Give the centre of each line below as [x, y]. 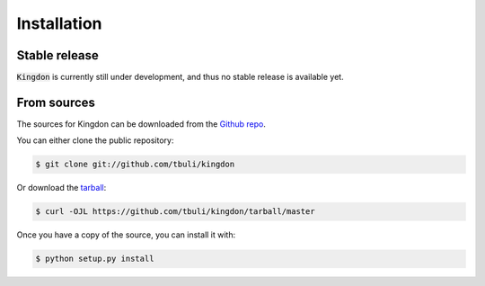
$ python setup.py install [95, 259]
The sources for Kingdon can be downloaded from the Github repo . [141, 124]
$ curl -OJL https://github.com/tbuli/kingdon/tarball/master [175, 212]
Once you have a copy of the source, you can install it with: [126, 235]
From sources [56, 102]
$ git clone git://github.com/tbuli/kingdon [135, 165]
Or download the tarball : [62, 188]
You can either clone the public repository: [95, 140]
